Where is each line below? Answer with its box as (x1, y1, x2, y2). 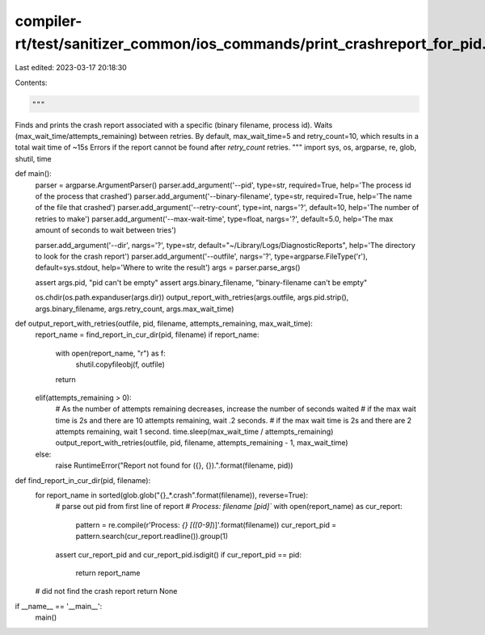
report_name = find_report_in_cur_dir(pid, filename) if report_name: (35, 330, 259, 339)
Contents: (15, 78, 48, 87)
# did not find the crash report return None (35, 587, 178, 596)
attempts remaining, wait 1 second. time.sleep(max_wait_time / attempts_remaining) (55, 427, 334, 436)
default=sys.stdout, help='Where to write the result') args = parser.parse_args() (35, 263, 301, 272)
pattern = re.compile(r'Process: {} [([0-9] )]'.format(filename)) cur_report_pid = (75, 519, 337, 529)
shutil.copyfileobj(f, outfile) (75, 360, 166, 369)
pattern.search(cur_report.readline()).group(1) (75, 532, 229, 541)
